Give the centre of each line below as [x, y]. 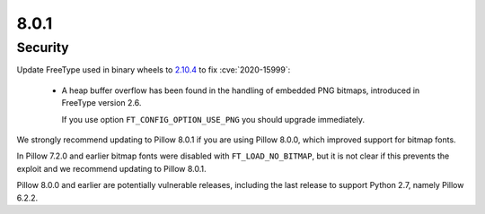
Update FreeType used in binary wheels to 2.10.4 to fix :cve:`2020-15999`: [154, 70]
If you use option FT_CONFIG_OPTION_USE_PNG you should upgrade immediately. [213, 119]
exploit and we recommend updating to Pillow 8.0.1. [111, 168]
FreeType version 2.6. [101, 103]
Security [43, 47]
